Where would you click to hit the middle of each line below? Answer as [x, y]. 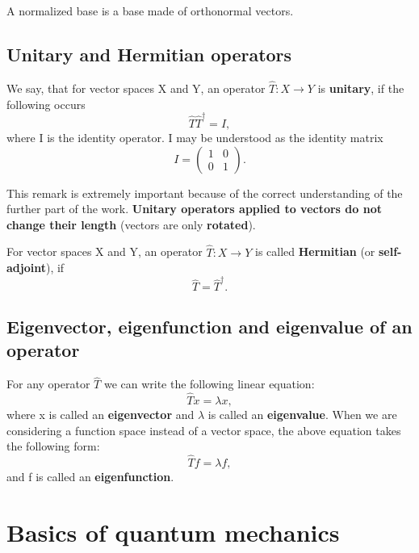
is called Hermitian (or [315, 251]
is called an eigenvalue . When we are [302, 415]
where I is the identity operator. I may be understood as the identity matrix [195, 137]
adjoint [26, 268]
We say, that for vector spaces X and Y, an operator [136, 88]
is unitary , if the [361, 88]
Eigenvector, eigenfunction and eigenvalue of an [209, 326]
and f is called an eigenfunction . [90, 477]
